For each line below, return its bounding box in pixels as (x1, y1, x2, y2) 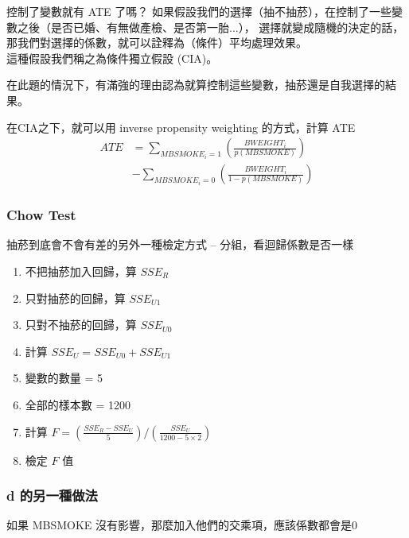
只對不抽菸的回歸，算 (25, 316, 137, 333)
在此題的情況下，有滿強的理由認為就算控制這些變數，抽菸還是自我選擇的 (6, 76, 385, 93)
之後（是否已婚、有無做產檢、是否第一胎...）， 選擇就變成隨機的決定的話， (17, 18, 404, 35)
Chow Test (6, 205, 76, 225)
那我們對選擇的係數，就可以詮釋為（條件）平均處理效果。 (6, 34, 307, 51)
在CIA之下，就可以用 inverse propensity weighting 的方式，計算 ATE (6, 118, 356, 135)
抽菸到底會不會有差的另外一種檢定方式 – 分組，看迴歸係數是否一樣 (6, 236, 354, 253)
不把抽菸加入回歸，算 (25, 263, 137, 280)
